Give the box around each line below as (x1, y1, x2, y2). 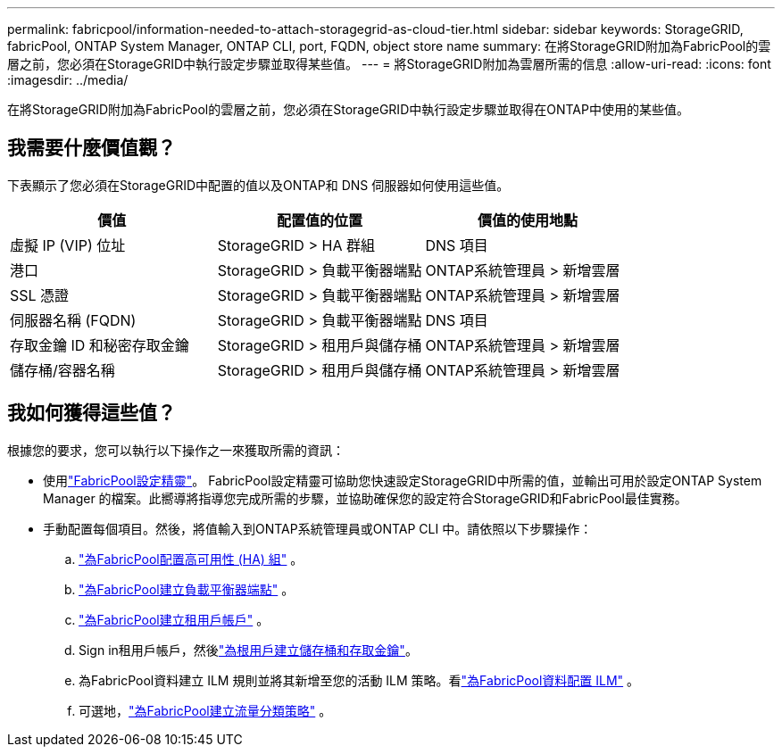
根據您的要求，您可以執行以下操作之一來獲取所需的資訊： (7, 442, 345, 458)
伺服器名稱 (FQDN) (10, 311, 137, 329)
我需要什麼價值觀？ (7, 137, 176, 160)
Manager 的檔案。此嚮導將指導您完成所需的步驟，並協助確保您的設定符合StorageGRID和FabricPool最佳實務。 (43, 490, 687, 506)
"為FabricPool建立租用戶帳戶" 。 (79, 611, 270, 627)
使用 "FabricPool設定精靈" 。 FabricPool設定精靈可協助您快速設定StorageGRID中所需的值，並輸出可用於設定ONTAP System (43, 472, 762, 488)
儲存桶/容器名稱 (10, 360, 115, 379)
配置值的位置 (277, 211, 363, 229)
